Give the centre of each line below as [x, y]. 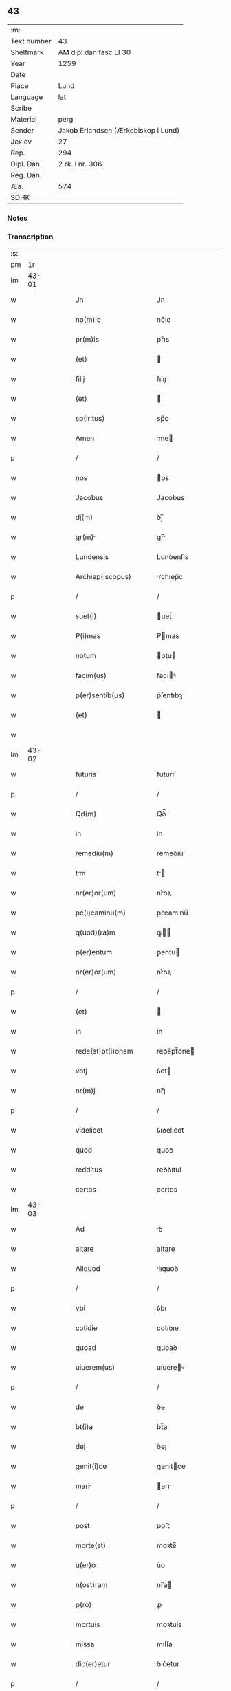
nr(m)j [85, 1091]
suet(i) [86, 616]
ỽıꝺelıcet [170, 1131]
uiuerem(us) [95, 1368]
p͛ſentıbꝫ [170, 695]
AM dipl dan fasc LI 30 [95, 52]
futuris [86, 774]
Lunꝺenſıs [173, 557]
